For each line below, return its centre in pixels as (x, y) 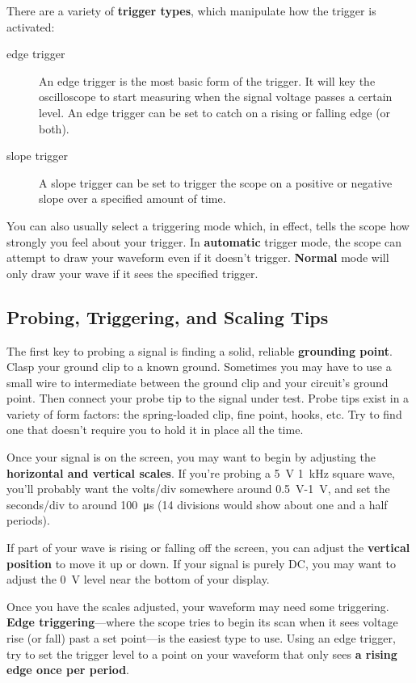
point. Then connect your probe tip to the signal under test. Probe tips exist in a (208, 398)
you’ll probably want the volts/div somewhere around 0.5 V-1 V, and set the (198, 489)
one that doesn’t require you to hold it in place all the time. (155, 430)
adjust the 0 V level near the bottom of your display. (138, 579)
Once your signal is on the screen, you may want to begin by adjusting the (191, 457)
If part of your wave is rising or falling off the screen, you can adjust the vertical (208, 548)
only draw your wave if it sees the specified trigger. (132, 273)
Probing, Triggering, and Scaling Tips (168, 316)
